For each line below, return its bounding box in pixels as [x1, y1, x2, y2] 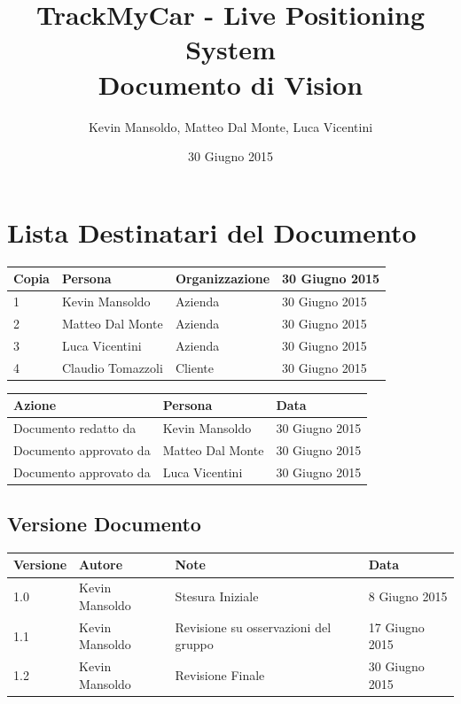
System [185, 31, 276, 67]
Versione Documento [7, 510, 201, 538]
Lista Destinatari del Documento [7, 213, 417, 250]
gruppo [175, 635, 214, 654]
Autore [79, 555, 123, 574]
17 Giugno [368, 617, 425, 636]
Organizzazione [175, 269, 270, 288]
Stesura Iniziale [175, 587, 259, 606]
